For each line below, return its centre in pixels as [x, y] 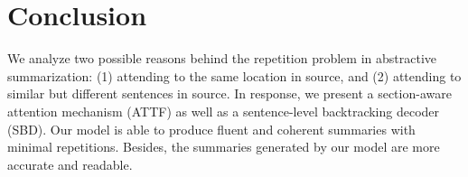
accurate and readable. [70, 164]
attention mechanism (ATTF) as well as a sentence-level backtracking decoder [224, 111]
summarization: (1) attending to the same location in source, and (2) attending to [234, 75]
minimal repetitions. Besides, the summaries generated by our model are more [224, 147]
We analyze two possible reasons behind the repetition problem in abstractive [222, 58]
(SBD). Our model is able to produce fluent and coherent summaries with [211, 129]
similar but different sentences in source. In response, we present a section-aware [229, 93]
